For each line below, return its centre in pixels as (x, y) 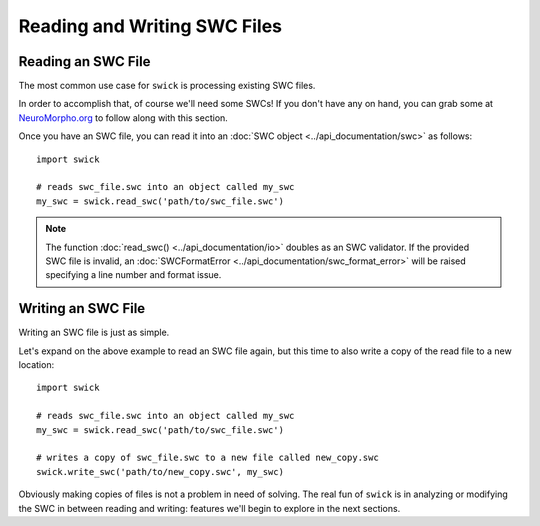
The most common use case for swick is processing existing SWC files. (167, 86)
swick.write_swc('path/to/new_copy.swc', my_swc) (160, 471)
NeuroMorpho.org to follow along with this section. (123, 117)
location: (36, 365)
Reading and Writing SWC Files (150, 26)
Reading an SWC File (84, 61)
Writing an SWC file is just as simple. (94, 332)
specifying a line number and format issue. (133, 275)
